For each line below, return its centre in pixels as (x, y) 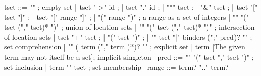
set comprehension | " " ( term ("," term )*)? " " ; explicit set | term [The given (125, 47)
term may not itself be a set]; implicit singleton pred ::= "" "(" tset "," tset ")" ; (129, 56)
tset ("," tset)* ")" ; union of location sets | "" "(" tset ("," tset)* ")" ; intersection (129, 27)
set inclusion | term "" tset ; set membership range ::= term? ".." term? (116, 67)
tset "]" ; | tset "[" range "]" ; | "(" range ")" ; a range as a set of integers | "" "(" (126, 17)
